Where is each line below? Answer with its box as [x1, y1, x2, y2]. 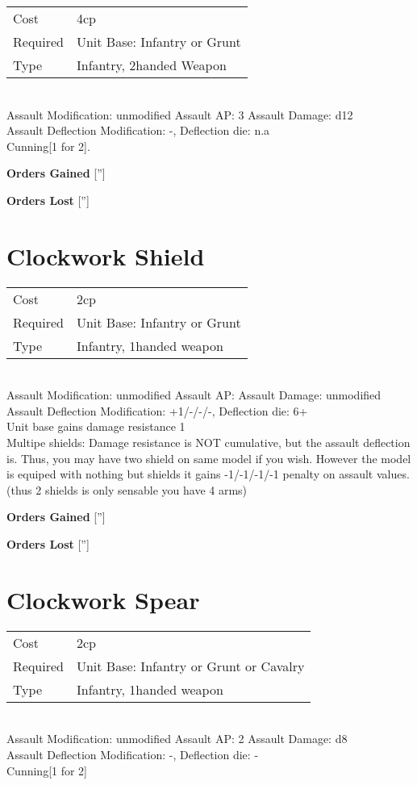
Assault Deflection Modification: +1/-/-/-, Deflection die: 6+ [6, 402, 308, 419]
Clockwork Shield [6, 239, 205, 272]
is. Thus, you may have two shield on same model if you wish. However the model [6, 449, 411, 466]
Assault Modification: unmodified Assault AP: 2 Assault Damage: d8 [6, 730, 348, 747]
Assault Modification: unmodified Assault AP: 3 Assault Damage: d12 [6, 106, 353, 123]
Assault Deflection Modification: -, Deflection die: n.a [6, 122, 270, 139]
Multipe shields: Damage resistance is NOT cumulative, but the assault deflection [6, 434, 411, 451]
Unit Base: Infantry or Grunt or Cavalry [76, 656, 305, 675]
